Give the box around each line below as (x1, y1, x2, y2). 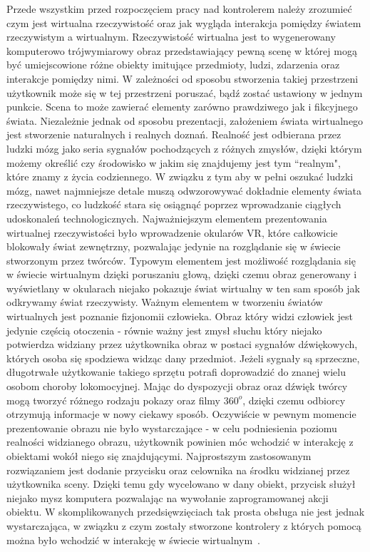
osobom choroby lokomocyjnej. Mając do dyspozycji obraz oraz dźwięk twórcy (6, 379, 348, 394)
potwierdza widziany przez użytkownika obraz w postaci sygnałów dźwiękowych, (6, 337, 358, 352)
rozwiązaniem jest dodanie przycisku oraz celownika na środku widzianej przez (6, 462, 350, 477)
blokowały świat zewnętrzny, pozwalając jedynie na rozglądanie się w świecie (6, 239, 341, 254)
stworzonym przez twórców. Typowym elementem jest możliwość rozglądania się (6, 252, 356, 267)
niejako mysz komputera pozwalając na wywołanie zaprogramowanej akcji (6, 490, 329, 505)
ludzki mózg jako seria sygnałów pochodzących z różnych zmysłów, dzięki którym (6, 140, 362, 155)
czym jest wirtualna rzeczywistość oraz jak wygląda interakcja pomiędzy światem (6, 15, 361, 30)
